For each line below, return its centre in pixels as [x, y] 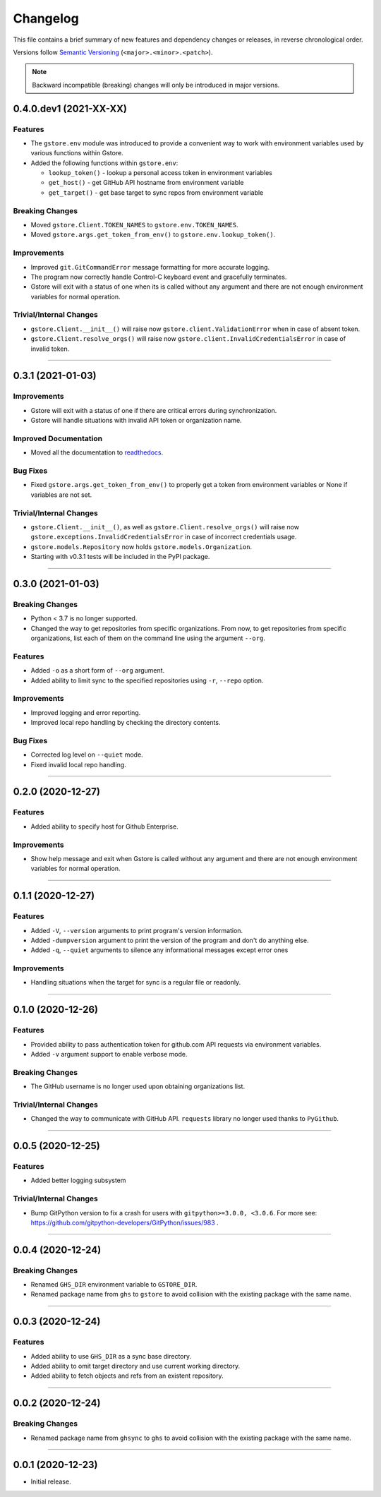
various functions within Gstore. [77, 153]
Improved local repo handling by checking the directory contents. [126, 723]
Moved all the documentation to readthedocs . [97, 452]
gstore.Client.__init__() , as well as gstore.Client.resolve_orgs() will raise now [165, 527]
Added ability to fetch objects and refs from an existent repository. [127, 1376]
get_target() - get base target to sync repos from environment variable [156, 192]
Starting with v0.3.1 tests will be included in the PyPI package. [120, 557]
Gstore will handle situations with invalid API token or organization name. [137, 421]
